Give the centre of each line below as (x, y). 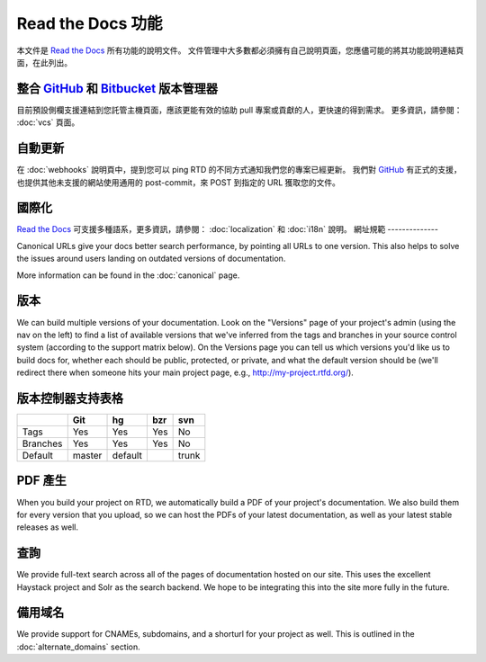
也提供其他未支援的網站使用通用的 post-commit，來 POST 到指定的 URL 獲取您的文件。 (179, 182)
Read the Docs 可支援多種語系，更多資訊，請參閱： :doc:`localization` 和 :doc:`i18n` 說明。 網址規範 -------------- (227, 229)
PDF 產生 (42, 481)
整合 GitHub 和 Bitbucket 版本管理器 (117, 89)
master (87, 455)
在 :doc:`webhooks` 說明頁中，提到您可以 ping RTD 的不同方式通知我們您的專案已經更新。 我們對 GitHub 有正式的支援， (239, 170)
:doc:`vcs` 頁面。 (48, 122)
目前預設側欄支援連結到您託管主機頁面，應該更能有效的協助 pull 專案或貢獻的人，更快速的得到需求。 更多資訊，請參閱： (239, 110)
